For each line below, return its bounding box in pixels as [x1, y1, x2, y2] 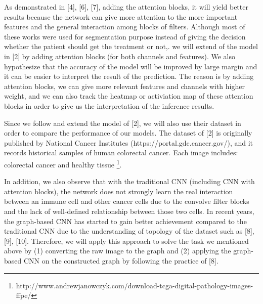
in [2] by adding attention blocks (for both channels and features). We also [4, 51, 235, 61]
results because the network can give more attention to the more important [4, 11, 238, 22]
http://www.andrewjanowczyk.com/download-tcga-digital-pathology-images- [16, 280, 253, 290]
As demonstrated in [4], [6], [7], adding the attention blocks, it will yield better [4, 2, 248, 12]
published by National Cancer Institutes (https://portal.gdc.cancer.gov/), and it [4, 137, 253, 148]
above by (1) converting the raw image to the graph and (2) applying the [4, 245, 231, 256]
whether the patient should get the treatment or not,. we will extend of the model [4, 41, 258, 52]
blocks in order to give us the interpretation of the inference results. [4, 100, 214, 111]
